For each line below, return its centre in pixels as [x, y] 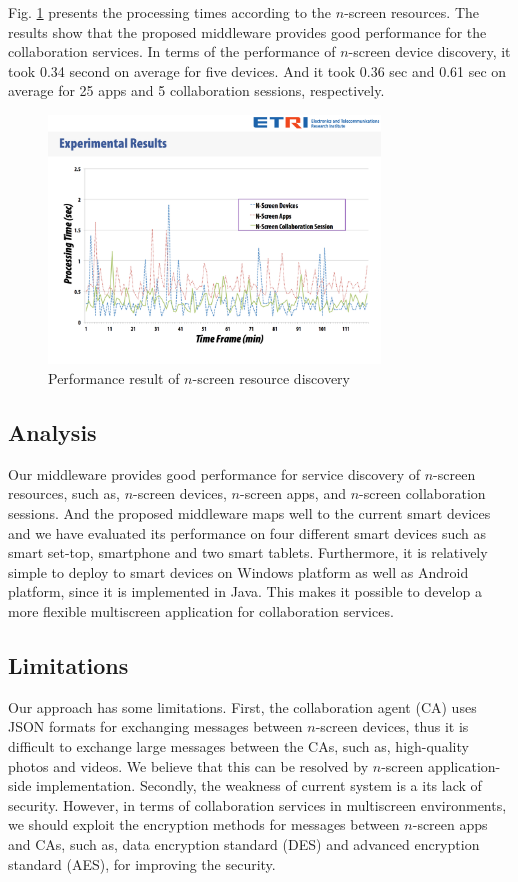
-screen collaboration [422, 493]
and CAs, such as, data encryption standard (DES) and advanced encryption [244, 843]
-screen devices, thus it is [392, 726]
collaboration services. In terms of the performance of [172, 51]
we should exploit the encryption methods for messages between [204, 824]
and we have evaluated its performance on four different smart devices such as [247, 532]
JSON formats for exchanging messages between [155, 726]
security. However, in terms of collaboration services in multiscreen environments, [257, 804]
